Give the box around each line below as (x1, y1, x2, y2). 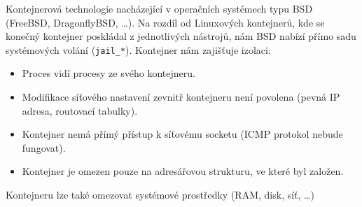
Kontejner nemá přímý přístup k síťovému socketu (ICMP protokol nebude (22, 127, 343, 141)
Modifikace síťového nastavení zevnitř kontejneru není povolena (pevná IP (22, 90, 340, 104)
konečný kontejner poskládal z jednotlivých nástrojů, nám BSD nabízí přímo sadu (6, 29, 356, 43)
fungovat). (22, 140, 66, 155)
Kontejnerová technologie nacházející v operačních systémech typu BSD (6, 1, 313, 15)
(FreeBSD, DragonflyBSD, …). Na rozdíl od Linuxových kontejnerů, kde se (6, 15, 325, 29)
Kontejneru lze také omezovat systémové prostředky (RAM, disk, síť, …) (6, 187, 314, 201)
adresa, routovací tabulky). (22, 103, 138, 117)
